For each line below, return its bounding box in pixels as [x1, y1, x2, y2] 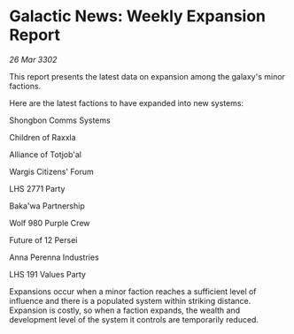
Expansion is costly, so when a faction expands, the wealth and [9, 305, 241, 315]
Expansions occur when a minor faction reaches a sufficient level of [9, 285, 257, 297]
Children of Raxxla [9, 132, 77, 142]
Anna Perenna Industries [9, 252, 99, 262]
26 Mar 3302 [9, 54, 58, 65]
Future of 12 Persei [9, 234, 78, 245]
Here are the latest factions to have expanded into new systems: [9, 97, 244, 108]
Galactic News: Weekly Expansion [9, 6, 266, 27]
